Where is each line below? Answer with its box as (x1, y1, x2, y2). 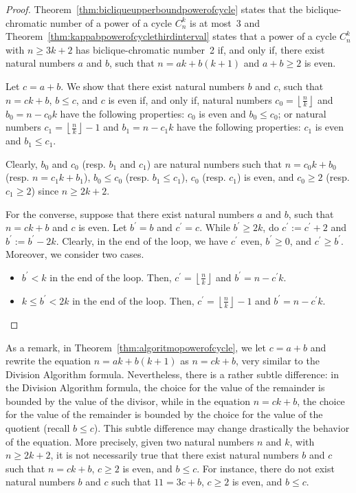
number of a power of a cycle (49, 15, 172, 30)
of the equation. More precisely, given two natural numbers (5, 434, 254, 448)
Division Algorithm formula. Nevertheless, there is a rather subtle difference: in (5, 366, 340, 381)
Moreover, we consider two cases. (5, 247, 144, 261)
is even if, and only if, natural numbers (108, 92, 272, 107)
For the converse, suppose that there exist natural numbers (5, 206, 254, 221)
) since (31, 183, 59, 197)
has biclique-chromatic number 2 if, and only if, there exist (76, 42, 325, 56)
